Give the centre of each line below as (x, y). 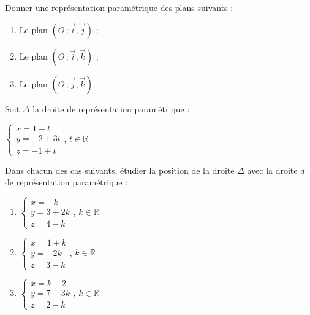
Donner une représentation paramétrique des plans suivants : (119, 7)
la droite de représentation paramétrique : (111, 108)
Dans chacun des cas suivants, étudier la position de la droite (120, 170)
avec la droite (272, 170)
